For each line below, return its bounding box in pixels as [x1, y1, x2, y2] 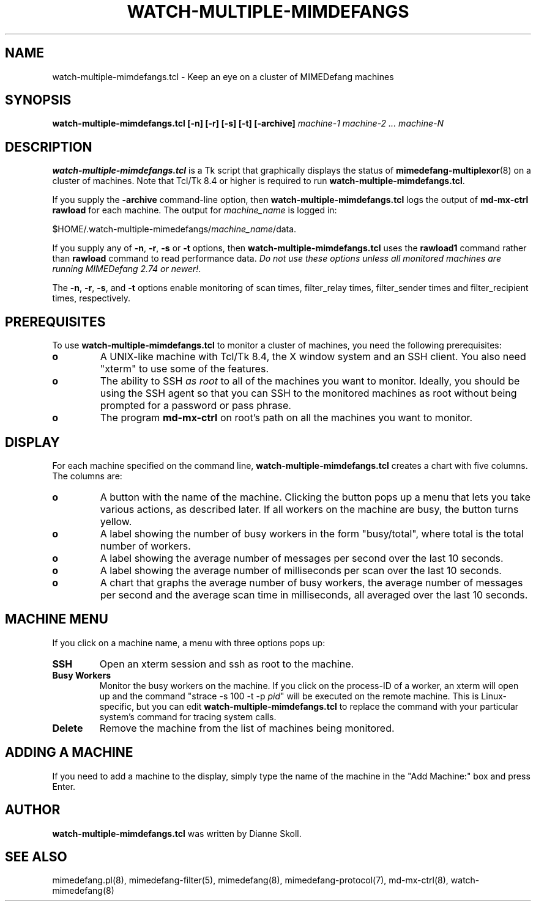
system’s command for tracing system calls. [99, 711, 277, 722]
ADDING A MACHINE [5, 745, 133, 761]
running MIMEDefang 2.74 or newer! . [52, 263, 201, 274]
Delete [52, 721, 83, 734]
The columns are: [52, 470, 122, 481]
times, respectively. [52, 293, 130, 304]
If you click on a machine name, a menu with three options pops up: [52, 637, 326, 648]
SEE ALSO [5, 849, 67, 864]
